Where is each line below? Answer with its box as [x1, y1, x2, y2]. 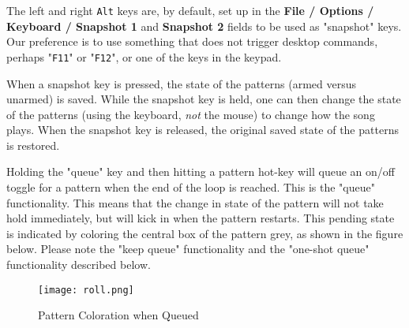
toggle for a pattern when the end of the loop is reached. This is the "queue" [6, 179, 375, 196]
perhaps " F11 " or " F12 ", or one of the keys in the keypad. [6, 48, 282, 65]
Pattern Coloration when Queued [38, 307, 199, 323]
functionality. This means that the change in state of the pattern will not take [6, 194, 384, 211]
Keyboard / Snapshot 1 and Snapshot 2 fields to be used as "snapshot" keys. [6, 17, 402, 34]
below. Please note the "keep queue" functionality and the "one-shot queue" [6, 240, 370, 257]
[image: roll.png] [38, 284, 134, 296]
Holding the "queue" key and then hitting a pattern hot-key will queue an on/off [6, 163, 395, 180]
